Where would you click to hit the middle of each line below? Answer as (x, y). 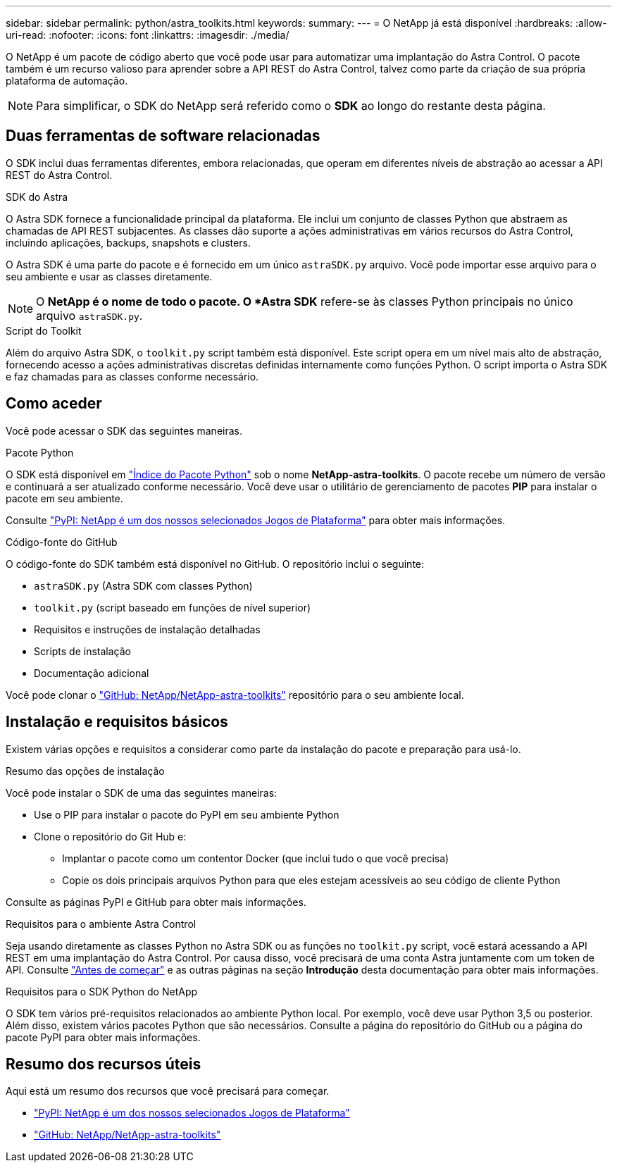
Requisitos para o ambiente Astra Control (101, 924)
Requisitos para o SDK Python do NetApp (102, 991)
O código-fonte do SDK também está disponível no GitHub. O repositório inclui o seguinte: (215, 564)
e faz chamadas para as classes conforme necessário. (132, 376)
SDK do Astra (37, 197)
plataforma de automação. (67, 81)
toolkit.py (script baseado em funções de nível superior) (173, 607)
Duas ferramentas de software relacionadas (163, 136)
